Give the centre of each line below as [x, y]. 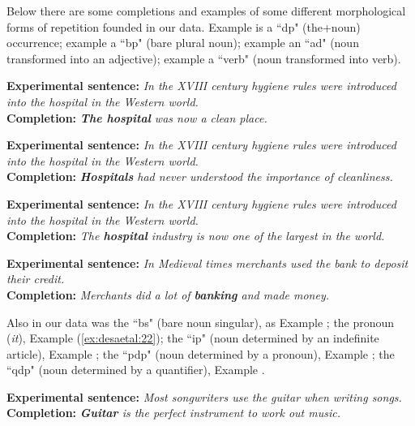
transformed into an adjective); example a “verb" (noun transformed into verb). [204, 58]
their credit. [36, 279]
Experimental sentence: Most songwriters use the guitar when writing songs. [204, 396]
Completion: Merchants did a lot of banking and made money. [168, 294]
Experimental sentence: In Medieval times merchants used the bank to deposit [207, 262]
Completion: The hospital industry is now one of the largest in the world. [196, 236]
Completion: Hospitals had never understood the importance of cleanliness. [200, 176]
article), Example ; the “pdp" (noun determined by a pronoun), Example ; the [201, 353]
